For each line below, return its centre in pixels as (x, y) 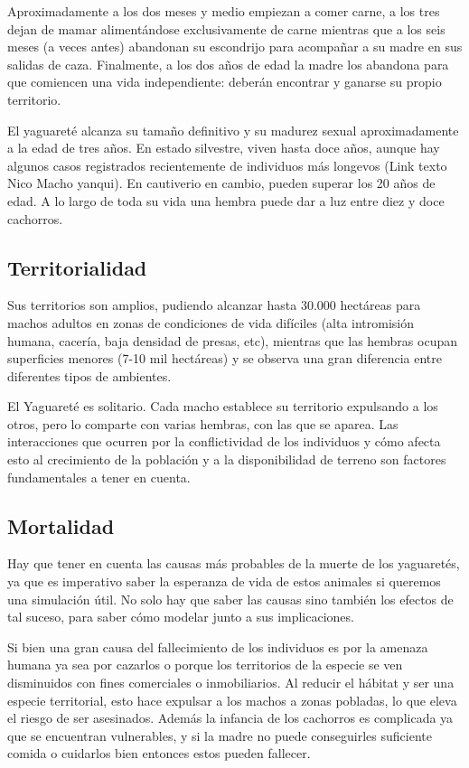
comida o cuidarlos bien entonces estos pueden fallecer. (159, 753)
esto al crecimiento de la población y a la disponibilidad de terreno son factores (227, 459)
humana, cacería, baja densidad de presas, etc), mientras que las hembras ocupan (232, 340)
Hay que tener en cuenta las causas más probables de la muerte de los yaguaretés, (234, 563)
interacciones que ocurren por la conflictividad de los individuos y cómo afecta (224, 441)
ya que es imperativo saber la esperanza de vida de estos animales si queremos (224, 581)
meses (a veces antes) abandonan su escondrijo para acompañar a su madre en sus (235, 47)
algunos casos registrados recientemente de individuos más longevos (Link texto (227, 165)
